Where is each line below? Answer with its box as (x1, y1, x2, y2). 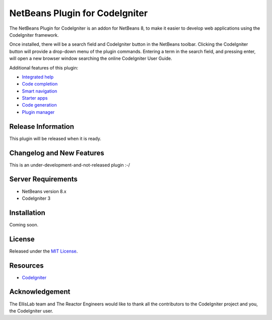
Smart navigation (22, 88, 57, 94)
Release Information (9, 122, 75, 131)
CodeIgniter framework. (9, 32, 59, 38)
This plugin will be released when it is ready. (9, 135, 102, 141)
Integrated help (22, 73, 54, 80)
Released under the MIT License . (9, 248, 78, 254)
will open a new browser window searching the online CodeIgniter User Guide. (9, 55, 172, 61)
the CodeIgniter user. (9, 307, 53, 314)
